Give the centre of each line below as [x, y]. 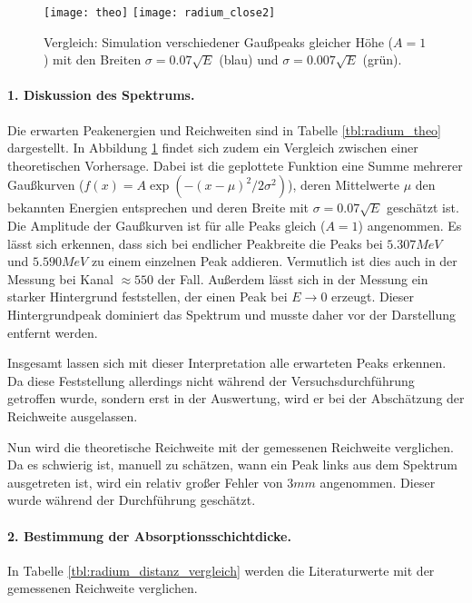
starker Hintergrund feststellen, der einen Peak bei [147, 297]
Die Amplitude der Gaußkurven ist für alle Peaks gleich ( [167, 226]
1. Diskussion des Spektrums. [101, 95]
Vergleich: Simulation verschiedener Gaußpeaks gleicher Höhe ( [219, 41]
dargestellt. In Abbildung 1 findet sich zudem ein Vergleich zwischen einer [213, 148]
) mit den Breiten [93, 59]
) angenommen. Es [410, 226]
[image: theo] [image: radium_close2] [160, 13]
